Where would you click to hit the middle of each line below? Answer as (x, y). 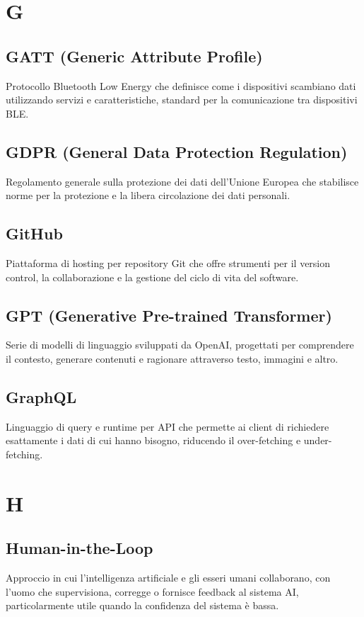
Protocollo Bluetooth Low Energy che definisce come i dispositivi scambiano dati (181, 85)
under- (318, 440)
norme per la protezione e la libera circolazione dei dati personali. (148, 195)
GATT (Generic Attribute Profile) (134, 56)
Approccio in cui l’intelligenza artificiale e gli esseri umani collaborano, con (168, 578)
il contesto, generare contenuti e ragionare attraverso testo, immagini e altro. (172, 358)
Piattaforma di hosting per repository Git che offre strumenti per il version (168, 262)
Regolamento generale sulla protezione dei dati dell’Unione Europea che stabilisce (182, 181)
